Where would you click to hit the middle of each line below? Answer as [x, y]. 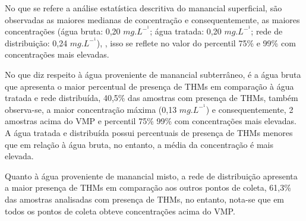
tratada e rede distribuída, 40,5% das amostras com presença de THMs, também [152, 98]
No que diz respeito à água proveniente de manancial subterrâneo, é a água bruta [153, 75]
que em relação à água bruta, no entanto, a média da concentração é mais [139, 144]
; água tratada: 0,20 [186, 31]
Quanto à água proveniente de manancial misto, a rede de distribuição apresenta [151, 176]
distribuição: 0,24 [36, 42]
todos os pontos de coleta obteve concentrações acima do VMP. [120, 211]
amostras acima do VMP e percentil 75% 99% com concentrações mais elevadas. [151, 121]
